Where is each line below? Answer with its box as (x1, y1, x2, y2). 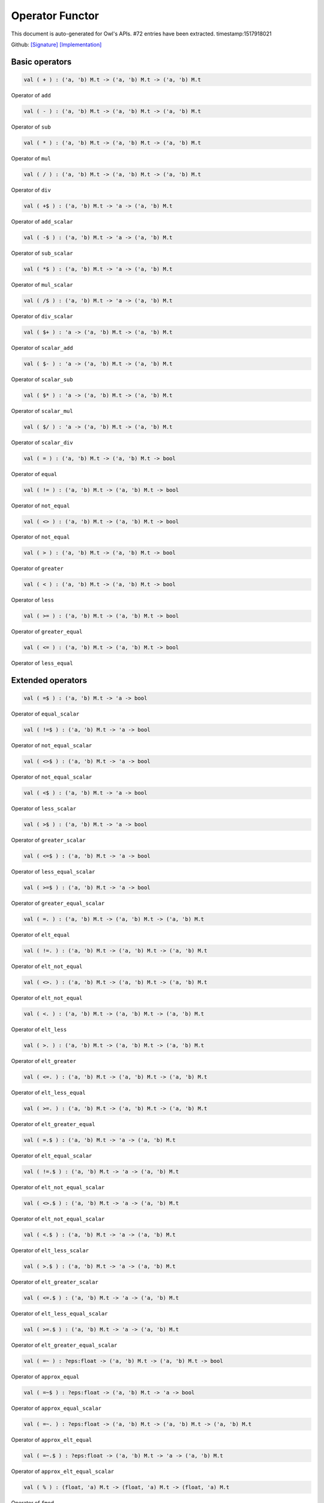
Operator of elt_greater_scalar (11, 1278, 98, 1285)
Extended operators (11, 675, 88, 685)
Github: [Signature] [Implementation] (11, 41, 102, 48)
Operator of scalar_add (11, 344, 73, 351)
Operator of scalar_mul (11, 407, 73, 414)
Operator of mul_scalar (11, 281, 73, 288)
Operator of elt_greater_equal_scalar (11, 1341, 118, 1348)
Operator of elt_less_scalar (11, 1246, 89, 1254)
